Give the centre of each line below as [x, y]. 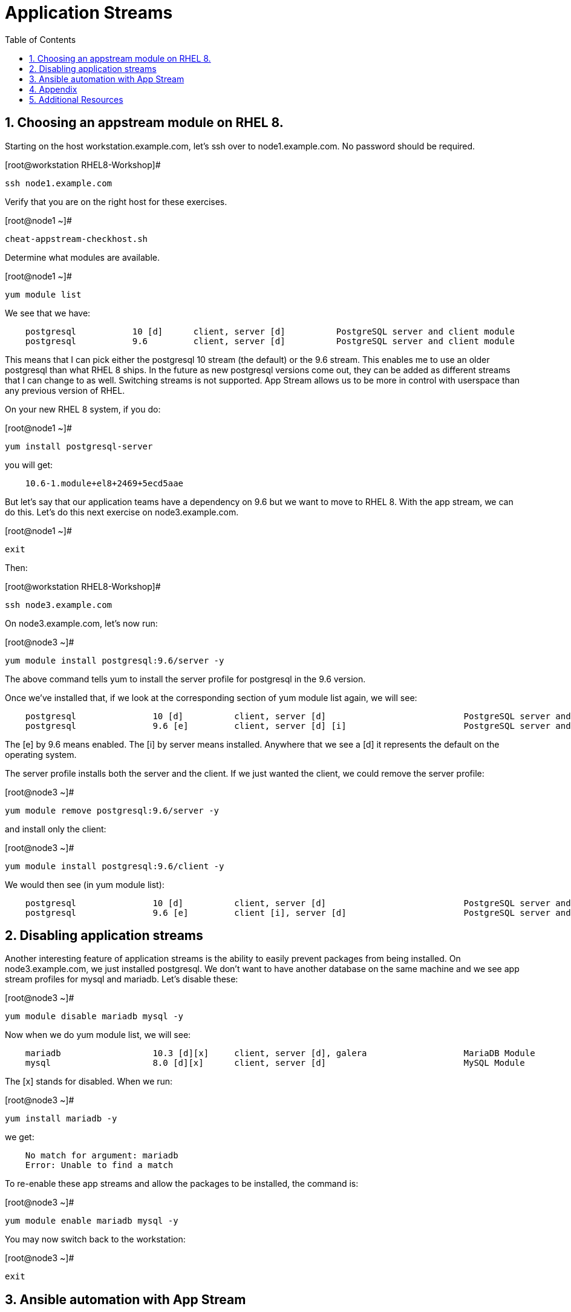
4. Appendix [53, 89]
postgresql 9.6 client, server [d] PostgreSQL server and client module [270, 341]
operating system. [41, 754]
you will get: [29, 465]
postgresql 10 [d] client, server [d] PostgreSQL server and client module [270, 331]
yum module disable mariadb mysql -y [94, 1017]
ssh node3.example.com [59, 605]
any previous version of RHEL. [65, 390]
